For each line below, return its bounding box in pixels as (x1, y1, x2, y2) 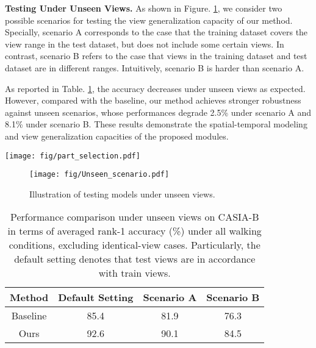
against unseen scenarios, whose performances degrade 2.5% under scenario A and (5, 105, 312, 118)
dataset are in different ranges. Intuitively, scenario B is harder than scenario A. (5, 61, 304, 74)
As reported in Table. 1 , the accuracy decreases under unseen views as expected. (5, 82, 306, 94)
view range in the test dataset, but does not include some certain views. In (5, 37, 284, 50)
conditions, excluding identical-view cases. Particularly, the (9, 238, 260, 252)
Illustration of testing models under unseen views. (29, 187, 215, 200)
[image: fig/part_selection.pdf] (5, 151, 140, 160)
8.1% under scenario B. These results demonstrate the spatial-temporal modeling (5, 118, 307, 130)
